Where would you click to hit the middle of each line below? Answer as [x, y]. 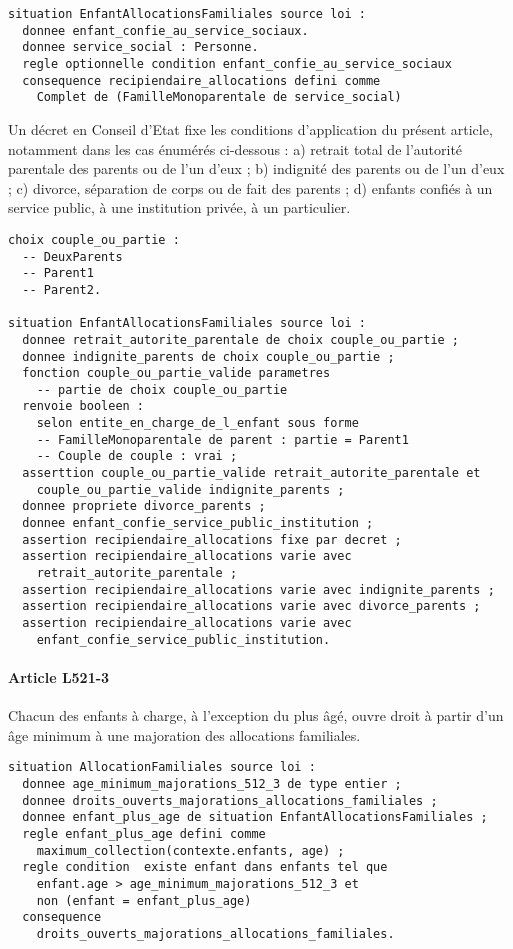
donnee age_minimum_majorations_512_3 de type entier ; [212, 783]
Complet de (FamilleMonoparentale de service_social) [219, 97]
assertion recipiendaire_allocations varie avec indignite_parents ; [258, 589]
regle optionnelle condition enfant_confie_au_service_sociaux [237, 63]
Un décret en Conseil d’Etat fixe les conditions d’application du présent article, [250, 128]
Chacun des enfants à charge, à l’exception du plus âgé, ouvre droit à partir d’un [256, 715]
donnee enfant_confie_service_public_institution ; [198, 523]
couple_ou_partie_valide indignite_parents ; [190, 489]
